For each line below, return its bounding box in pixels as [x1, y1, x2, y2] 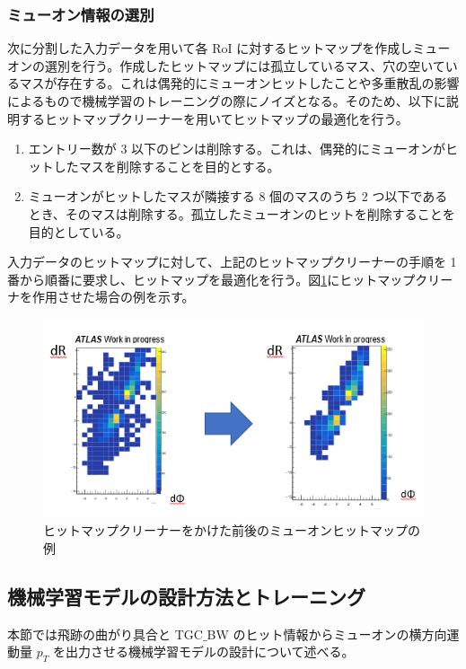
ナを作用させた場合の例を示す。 [7, 287, 195, 306]
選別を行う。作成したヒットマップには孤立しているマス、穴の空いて [44, 56, 445, 75]
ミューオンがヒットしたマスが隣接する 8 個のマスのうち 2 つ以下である [28, 187, 448, 206]
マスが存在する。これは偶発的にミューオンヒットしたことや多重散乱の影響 [19, 74, 460, 92]
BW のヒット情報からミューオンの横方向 [207, 624, 447, 643]
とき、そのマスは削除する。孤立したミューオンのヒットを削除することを [28, 204, 455, 223]
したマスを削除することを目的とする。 [53, 156, 280, 175]
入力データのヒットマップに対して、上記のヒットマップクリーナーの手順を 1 [7, 252, 457, 271]
